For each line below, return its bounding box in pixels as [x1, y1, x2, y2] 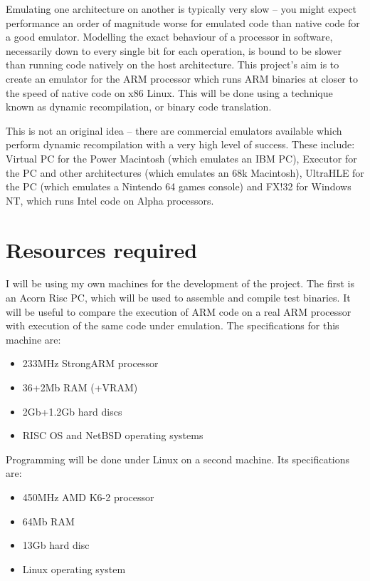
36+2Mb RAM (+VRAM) [22, 380, 138, 394]
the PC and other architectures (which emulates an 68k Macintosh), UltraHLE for [6, 165, 364, 180]
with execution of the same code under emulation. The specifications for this [6, 318, 339, 333]
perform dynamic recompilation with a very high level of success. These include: [6, 137, 355, 152]
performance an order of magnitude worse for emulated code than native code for [6, 15, 360, 30]
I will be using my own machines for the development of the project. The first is [6, 276, 354, 291]
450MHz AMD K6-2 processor [22, 489, 154, 504]
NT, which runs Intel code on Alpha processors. [6, 192, 214, 207]
